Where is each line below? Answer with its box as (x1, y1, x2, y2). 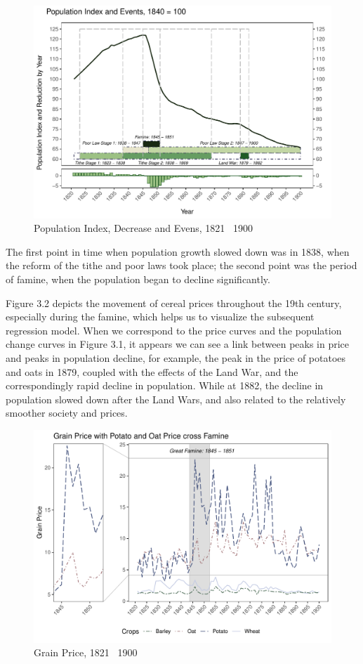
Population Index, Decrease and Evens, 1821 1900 (34, 221, 253, 235)
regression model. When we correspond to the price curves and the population (6, 323, 342, 337)
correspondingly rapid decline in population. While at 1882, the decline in (6, 378, 324, 393)
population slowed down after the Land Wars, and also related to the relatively (6, 391, 346, 406)
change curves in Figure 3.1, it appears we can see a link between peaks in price (6, 337, 350, 351)
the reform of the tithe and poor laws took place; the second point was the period (6, 258, 357, 273)
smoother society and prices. (6, 405, 128, 420)
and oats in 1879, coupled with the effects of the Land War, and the (6, 364, 298, 379)
